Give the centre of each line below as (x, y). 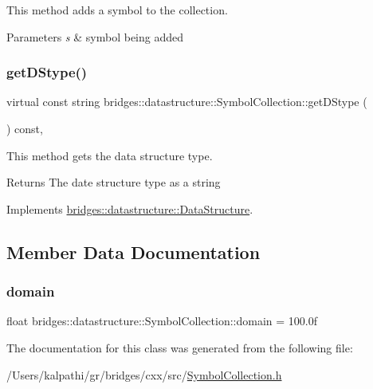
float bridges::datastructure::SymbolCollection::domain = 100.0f (162, 321)
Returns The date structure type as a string (114, 182)
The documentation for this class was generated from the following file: (180, 347)
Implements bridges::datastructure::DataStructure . (130, 208)
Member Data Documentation (133, 251)
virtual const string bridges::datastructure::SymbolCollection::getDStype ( (187, 102)
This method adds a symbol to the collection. (117, 10)
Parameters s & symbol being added (95, 36)
